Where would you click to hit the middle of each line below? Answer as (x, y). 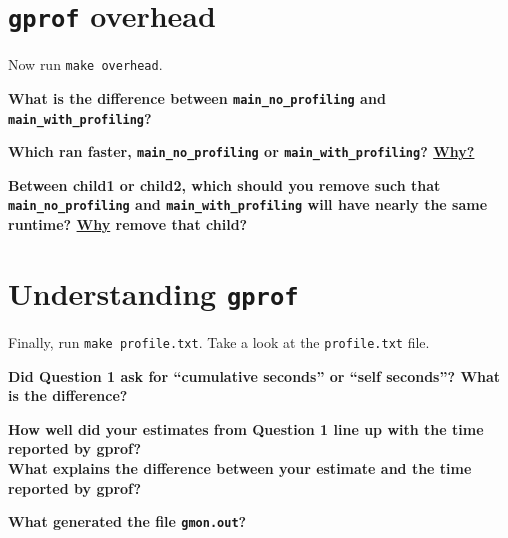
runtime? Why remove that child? (128, 224)
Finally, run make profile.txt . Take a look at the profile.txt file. (219, 341)
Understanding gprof (153, 292)
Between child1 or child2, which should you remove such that (224, 184)
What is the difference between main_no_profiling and (197, 97)
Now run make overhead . (85, 64)
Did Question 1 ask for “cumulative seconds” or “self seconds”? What (254, 375)
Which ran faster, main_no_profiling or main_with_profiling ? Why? (241, 151)
